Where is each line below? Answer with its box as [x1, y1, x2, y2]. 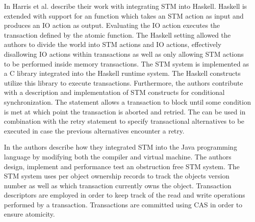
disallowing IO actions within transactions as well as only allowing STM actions [4, 48, 244, 59]
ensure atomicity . [4, 209, 55, 219]
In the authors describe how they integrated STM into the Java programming [4, 142, 237, 152]
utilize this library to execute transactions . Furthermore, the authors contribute [4, 77, 243, 88]
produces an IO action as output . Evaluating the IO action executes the [4, 20, 220, 30]
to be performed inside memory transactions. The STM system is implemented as [4, 58, 249, 68]
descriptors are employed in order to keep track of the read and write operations [4, 190, 245, 200]
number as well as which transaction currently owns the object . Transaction [4, 180, 231, 190]
